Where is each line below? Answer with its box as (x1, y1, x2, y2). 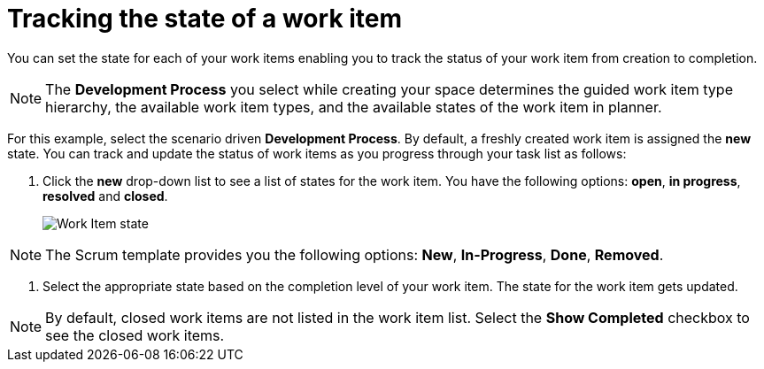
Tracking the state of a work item (7, 4, 403, 34)
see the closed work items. (45, 326, 225, 344)
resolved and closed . (42, 188, 168, 204)
